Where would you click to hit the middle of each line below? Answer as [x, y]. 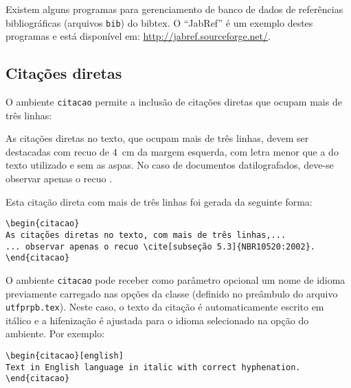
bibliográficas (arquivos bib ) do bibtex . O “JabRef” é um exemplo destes [159, 22]
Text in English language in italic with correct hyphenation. [153, 367]
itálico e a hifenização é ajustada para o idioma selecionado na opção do [157, 320]
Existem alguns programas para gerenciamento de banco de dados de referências [174, 9]
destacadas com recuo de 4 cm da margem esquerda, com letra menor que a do [172, 151]
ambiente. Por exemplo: [55, 334]
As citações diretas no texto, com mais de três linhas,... [146, 235]
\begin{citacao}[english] [65, 355]
